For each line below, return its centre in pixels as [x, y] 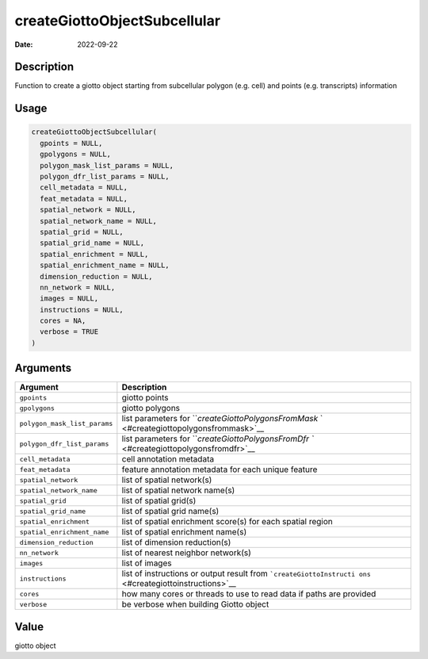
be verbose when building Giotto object [195, 604]
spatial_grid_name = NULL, [92, 243]
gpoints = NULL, [71, 143]
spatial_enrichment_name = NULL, [105, 265]
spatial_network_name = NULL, [99, 221]
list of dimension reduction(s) [176, 542]
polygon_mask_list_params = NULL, [107, 165]
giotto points [145, 398]
